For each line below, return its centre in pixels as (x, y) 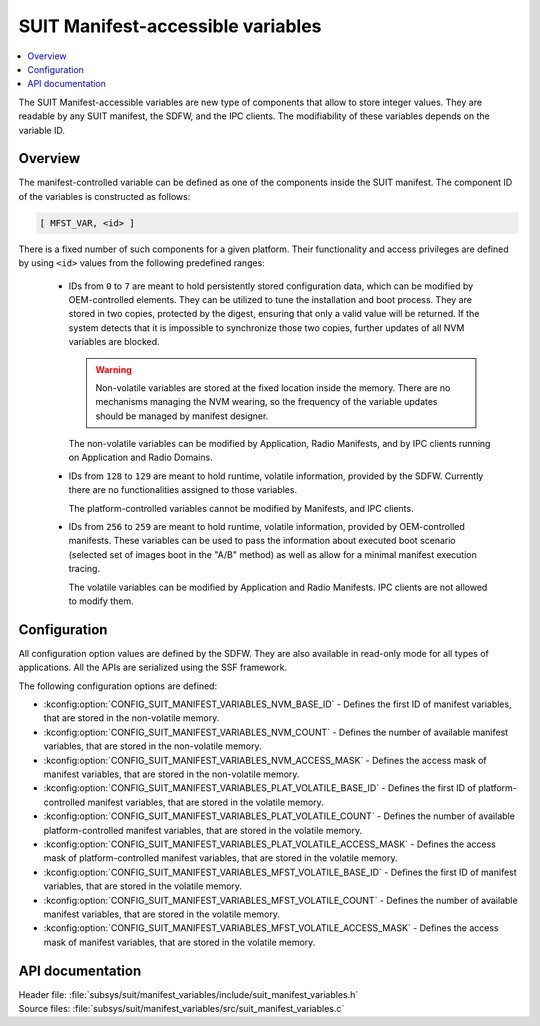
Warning (113, 369)
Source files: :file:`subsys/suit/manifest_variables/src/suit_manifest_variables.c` (181, 1008)
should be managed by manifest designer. (182, 416)
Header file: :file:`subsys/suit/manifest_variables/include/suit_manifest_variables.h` (188, 994)
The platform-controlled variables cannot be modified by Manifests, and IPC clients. (241, 508)
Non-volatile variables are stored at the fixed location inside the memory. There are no (273, 387)
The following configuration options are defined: (118, 686)
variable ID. (41, 130)
